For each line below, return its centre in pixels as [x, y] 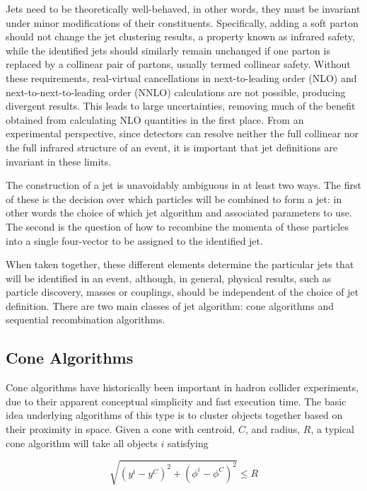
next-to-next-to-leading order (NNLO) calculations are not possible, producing [176, 92]
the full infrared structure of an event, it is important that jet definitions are [172, 147]
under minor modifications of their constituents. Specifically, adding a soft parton [182, 22]
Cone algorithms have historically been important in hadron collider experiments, [182, 387]
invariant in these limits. [59, 161]
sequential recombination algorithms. [86, 319]
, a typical [332, 429]
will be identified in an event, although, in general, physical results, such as [169, 278]
